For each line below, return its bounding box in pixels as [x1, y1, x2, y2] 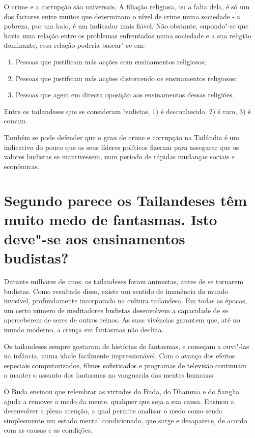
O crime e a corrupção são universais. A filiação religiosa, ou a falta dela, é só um [4, 1, 250, 11]
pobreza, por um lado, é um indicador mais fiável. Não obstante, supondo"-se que [4, 21, 249, 31]
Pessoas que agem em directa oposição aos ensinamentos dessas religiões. [15, 89, 234, 100]
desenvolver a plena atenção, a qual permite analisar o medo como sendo [4, 406, 223, 416]
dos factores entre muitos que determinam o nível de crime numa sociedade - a [4, 11, 241, 21]
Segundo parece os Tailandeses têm [4, 190, 247, 210]
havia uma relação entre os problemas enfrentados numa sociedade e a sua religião [4, 30, 252, 40]
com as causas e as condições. [4, 425, 93, 435]
